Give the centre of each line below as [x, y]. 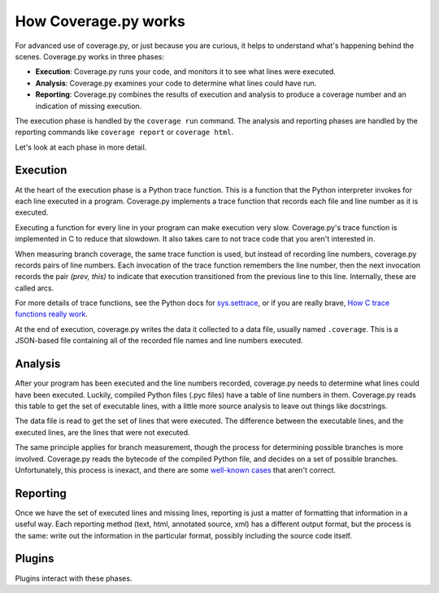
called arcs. [35, 288]
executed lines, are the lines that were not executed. [102, 432]
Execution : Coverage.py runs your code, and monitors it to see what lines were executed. [186, 72]
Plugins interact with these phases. [74, 578]
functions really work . [52, 314]
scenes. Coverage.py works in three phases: [90, 56]
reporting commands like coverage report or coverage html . [124, 132]
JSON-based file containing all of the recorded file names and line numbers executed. [159, 341]
